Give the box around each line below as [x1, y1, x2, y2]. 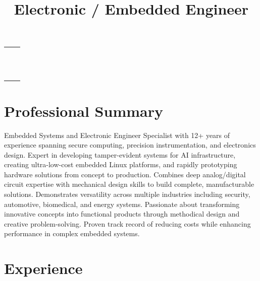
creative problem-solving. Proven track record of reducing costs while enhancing [4, 218, 251, 229]
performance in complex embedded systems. [4, 228, 140, 239]
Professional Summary [4, 100, 163, 121]
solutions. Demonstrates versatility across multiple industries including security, [4, 189, 250, 199]
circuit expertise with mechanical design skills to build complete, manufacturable [4, 179, 254, 189]
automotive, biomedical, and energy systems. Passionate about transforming [4, 198, 240, 209]
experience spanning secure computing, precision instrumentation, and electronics [4, 139, 256, 150]
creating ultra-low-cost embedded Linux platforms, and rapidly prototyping [4, 159, 237, 170]
